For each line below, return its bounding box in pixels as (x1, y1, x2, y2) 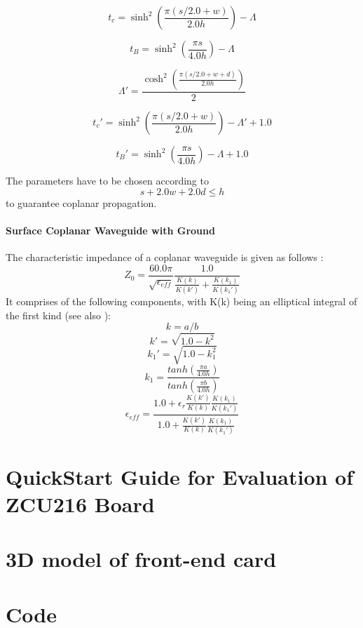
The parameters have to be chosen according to (6, 173, 209, 188)
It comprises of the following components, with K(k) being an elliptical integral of (6, 294, 357, 309)
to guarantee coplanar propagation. (6, 195, 157, 210)
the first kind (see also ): (6, 307, 111, 322)
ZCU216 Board (6, 489, 155, 518)
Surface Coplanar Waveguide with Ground (6, 222, 215, 237)
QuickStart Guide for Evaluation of (6, 462, 354, 490)
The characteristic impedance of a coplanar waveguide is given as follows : (6, 250, 324, 265)
